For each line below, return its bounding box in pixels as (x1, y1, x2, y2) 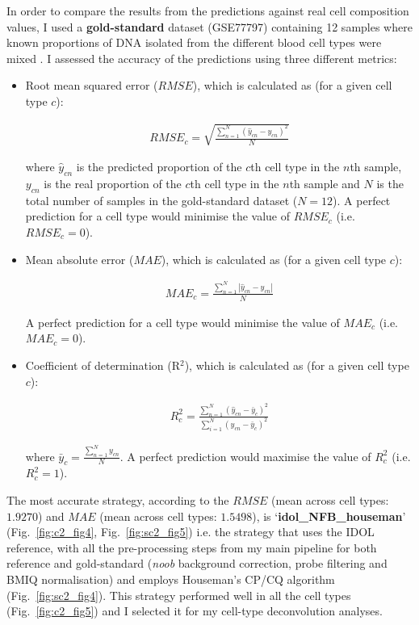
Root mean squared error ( (25, 77, 158, 94)
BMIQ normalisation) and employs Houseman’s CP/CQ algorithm (6, 570, 335, 587)
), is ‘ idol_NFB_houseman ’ (252, 507, 406, 524)
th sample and (289, 174, 360, 191)
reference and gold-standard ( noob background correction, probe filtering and (6, 555, 388, 572)
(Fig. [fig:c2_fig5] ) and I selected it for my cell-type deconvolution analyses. (6, 602, 383, 619)
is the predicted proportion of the (76, 158, 242, 175)
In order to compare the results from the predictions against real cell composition (6, 2, 409, 19)
